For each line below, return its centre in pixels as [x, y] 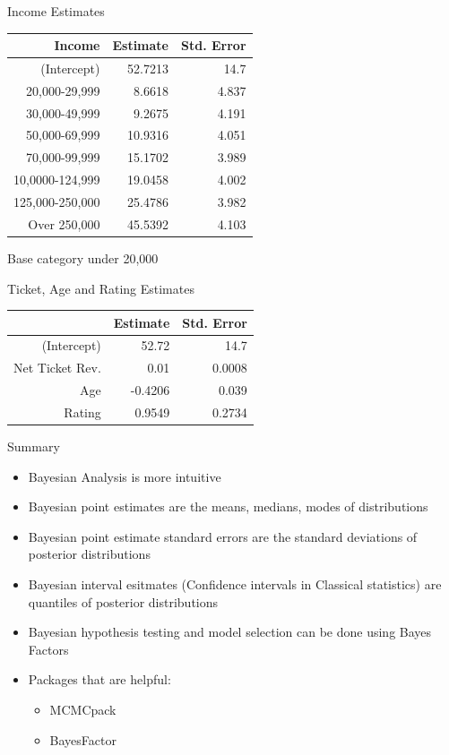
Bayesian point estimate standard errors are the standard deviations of [223, 536]
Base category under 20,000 [83, 257]
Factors [48, 649]
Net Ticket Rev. [57, 368]
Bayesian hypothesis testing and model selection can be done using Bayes [230, 632]
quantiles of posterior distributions [123, 601]
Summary [34, 446]
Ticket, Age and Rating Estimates [101, 288]
